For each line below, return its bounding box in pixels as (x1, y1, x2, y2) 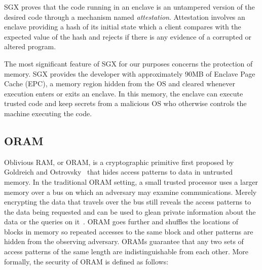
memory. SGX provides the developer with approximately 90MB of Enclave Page (4, 68, 255, 79)
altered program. (4, 41, 56, 52)
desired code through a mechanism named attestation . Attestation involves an (4, 11, 245, 22)
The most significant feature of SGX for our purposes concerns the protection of (4, 58, 253, 69)
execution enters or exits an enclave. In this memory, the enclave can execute (4, 88, 243, 98)
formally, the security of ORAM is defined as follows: (4, 256, 169, 266)
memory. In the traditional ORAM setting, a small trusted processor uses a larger (4, 176, 258, 187)
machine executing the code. (4, 108, 92, 118)
